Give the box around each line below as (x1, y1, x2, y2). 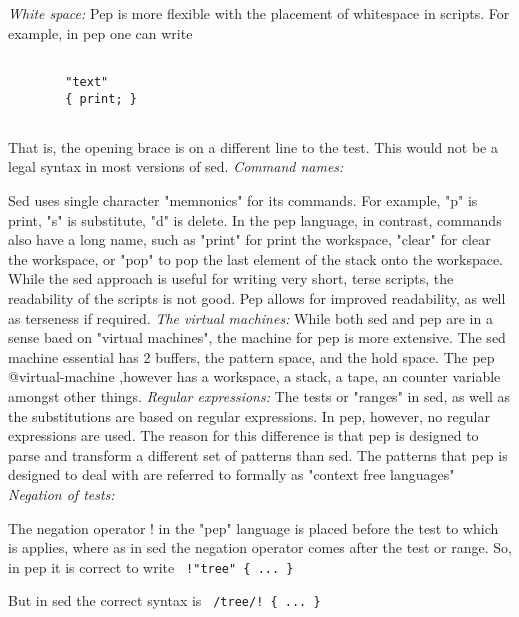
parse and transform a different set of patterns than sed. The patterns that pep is (8, 444, 508, 465)
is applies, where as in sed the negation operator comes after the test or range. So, (8, 537, 512, 558)
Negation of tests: (8, 483, 115, 504)
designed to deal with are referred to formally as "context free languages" (8, 464, 455, 485)
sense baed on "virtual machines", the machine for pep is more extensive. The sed (8, 327, 506, 348)
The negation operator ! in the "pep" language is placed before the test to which (8, 517, 499, 538)
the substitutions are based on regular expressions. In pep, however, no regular (8, 405, 490, 426)
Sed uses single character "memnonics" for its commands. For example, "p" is (8, 190, 478, 210)
